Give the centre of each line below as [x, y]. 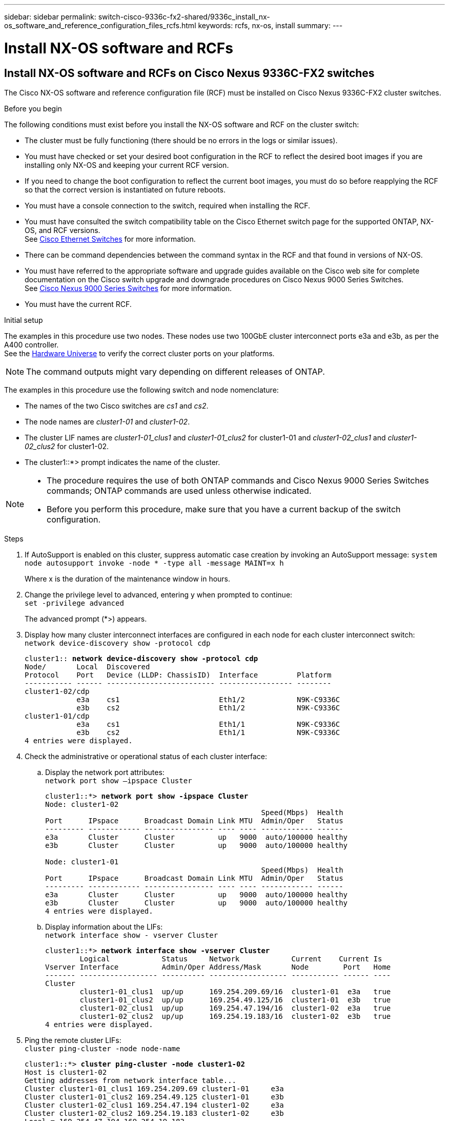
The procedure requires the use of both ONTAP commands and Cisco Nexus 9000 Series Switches [238, 480]
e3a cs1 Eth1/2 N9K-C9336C [208, 699]
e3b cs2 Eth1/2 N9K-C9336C [208, 708]
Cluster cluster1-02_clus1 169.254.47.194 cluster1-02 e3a [154, 1105]
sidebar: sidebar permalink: [50, 17]
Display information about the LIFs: [104, 926]
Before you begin [33, 108]
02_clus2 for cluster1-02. [67, 446]
